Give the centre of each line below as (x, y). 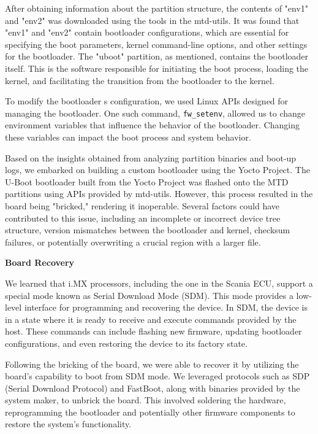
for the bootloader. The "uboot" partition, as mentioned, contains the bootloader (157, 56)
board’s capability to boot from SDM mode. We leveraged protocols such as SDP (157, 376)
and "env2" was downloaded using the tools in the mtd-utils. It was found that (152, 20)
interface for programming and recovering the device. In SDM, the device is (166, 307)
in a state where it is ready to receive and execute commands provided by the (151, 319)
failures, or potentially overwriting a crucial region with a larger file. (133, 242)
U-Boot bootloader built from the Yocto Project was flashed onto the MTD (147, 181)
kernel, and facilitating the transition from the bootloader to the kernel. (140, 80)
